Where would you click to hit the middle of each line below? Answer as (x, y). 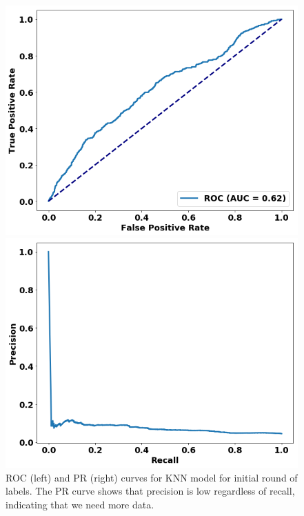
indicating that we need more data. (80, 504)
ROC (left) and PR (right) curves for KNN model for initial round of (152, 477)
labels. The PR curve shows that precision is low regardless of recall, (150, 491)
